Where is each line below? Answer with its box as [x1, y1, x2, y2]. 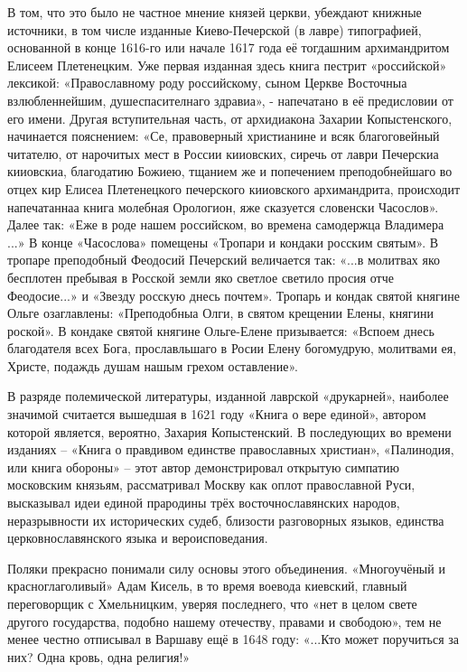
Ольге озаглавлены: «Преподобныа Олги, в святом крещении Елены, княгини [7, 303, 434, 322]
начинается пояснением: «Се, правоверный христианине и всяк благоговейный [7, 126, 440, 145]
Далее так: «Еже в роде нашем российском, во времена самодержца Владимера [7, 215, 444, 234]
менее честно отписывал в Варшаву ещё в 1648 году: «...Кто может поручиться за [7, 630, 460, 649]
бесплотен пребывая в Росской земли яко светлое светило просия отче [7, 267, 394, 286]
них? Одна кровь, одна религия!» [7, 647, 191, 666]
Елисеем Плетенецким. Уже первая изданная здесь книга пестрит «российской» [7, 55, 447, 74]
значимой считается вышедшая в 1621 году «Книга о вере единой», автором [7, 405, 426, 424]
